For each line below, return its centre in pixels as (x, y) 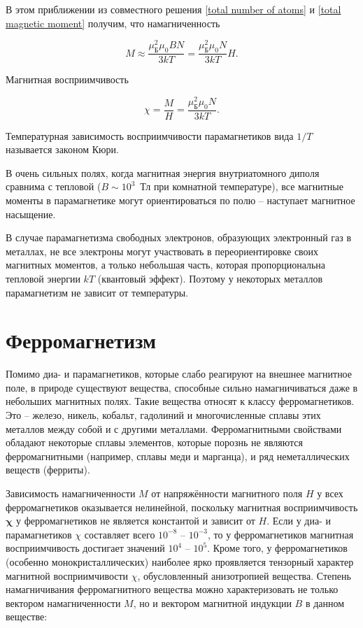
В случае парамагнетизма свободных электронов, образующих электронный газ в (179, 237)
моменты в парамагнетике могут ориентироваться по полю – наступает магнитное (180, 200)
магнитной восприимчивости (67, 575)
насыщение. (31, 214)
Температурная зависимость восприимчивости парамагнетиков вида (150, 135)
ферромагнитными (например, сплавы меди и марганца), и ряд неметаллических (178, 456)
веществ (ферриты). (48, 470)
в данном (325, 602)
